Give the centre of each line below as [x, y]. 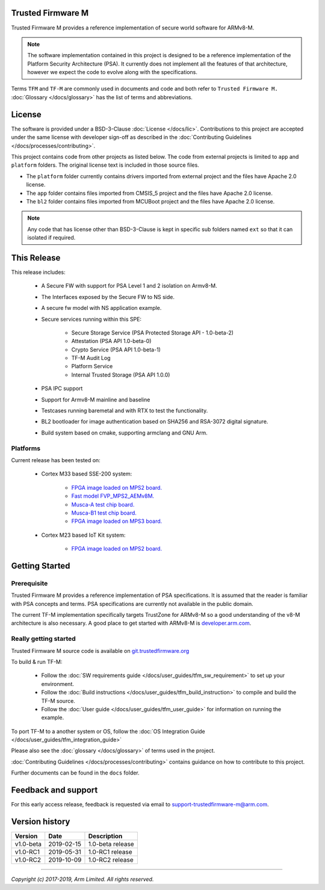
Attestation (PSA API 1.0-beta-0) [111, 341]
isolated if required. [51, 238]
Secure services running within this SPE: [91, 319]
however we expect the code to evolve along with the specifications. [113, 72]
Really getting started [44, 639]
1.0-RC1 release [110, 852]
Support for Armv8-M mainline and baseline [96, 400]
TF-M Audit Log [91, 358]
